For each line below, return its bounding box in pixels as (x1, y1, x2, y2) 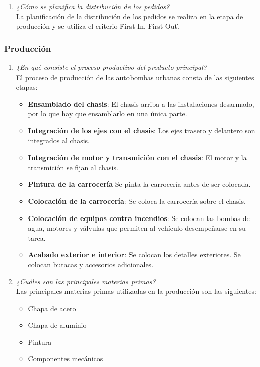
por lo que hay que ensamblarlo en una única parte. (28, 108, 187, 119)
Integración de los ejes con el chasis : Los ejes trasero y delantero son (28, 125, 255, 135)
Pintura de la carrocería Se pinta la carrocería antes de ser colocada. (28, 179, 251, 189)
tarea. (28, 232, 46, 243)
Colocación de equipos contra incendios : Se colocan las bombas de (28, 212, 250, 223)
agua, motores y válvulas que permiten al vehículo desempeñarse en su (28, 223, 246, 233)
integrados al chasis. (28, 135, 90, 145)
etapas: (16, 82, 38, 92)
